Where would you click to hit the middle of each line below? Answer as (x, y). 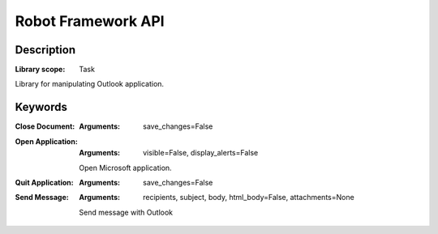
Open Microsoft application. (125, 168)
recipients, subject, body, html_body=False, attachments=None (249, 198)
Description (45, 50)
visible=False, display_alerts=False (201, 153)
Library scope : (40, 70)
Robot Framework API (90, 21)
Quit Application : (44, 182)
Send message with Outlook (126, 212)
